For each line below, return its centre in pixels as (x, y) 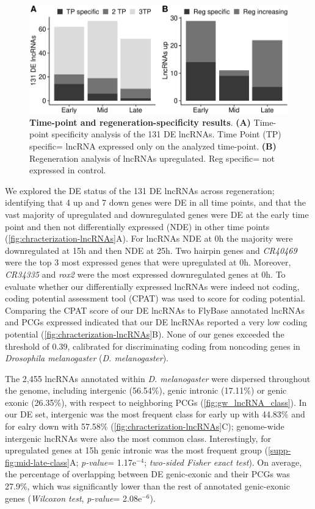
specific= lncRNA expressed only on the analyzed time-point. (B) (153, 146)
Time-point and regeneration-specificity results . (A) (140, 122)
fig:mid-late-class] (37, 462)
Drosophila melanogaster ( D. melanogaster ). (87, 358)
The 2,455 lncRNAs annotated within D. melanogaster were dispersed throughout (158, 378)
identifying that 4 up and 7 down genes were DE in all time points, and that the (155, 202)
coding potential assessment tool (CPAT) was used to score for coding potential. (155, 298)
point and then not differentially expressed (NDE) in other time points (137, 226)
